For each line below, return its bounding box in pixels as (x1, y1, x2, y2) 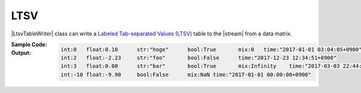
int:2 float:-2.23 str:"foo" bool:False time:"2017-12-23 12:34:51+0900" (60, 54, 337, 61)
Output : (11, 49, 31, 56)
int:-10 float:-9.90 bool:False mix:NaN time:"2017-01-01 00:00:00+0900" (60, 71, 312, 78)
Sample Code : (11, 41, 48, 48)
